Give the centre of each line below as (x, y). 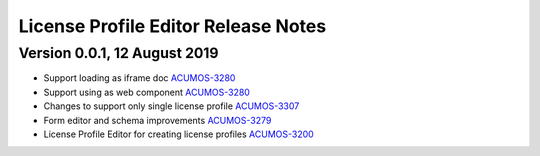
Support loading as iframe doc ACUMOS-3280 (139, 78)
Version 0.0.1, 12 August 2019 (118, 53)
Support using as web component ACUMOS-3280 (146, 92)
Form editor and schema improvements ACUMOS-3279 (157, 120)
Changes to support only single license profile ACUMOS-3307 (171, 106)
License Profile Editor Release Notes (172, 26)
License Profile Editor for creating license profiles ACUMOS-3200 (178, 134)
